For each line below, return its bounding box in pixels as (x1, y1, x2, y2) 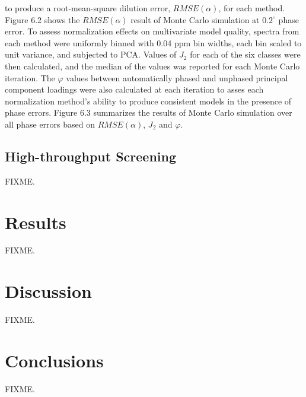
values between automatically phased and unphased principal (66, 71, 288, 84)
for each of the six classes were (190, 48, 301, 61)
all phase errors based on (5, 117, 95, 130)
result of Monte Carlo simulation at (130, 13, 260, 26)
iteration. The (5, 71, 55, 84)
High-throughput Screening (5, 147, 177, 165)
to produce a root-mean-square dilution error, (5, 2, 171, 14)
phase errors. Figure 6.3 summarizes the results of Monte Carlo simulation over (5, 106, 292, 119)
